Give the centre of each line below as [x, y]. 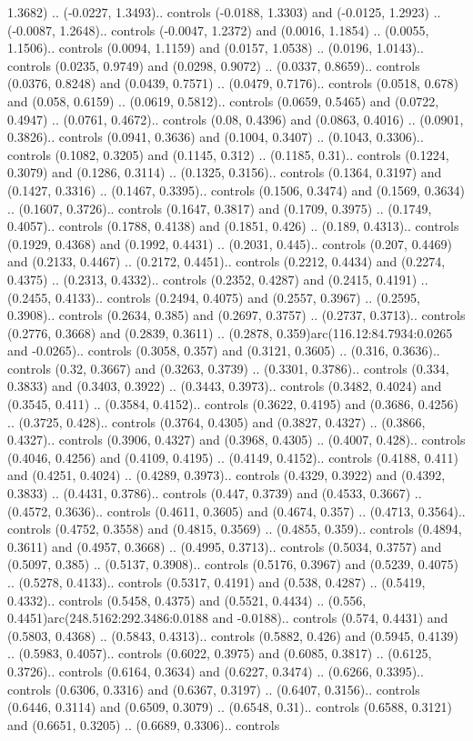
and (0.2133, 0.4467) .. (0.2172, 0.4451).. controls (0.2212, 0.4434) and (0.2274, [226, 261]
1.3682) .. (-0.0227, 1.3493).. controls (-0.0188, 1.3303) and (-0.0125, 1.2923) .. [224, 12]
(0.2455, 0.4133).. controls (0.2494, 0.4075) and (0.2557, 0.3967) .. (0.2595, [214, 297]
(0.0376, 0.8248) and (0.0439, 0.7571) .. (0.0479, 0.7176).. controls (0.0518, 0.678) [233, 83]
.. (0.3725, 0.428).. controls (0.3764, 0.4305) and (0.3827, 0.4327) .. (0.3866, [216, 421]
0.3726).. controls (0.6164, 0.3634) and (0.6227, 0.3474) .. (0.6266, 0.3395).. [216, 671]
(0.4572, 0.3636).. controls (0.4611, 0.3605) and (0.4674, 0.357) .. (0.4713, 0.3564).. [236, 511]
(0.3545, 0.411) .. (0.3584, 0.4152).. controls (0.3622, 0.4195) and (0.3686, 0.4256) [233, 404]
